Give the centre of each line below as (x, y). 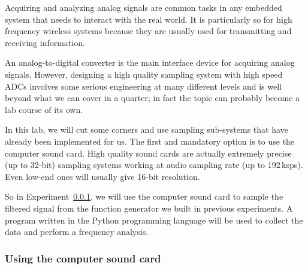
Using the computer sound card (83, 258)
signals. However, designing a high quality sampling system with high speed (144, 74)
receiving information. (45, 42)
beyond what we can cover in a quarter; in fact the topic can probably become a (153, 98)
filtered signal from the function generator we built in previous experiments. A (149, 208)
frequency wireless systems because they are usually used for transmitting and (148, 31)
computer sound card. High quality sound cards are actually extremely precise (148, 153)
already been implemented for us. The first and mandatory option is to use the (150, 141)
